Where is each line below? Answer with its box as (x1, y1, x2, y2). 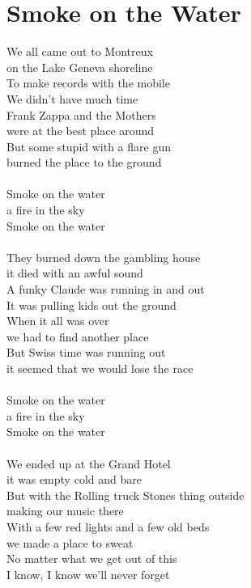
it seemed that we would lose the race (6, 360, 194, 376)
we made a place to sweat (6, 534, 134, 551)
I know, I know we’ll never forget (6, 565, 170, 582)
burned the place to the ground (6, 154, 162, 171)
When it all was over (6, 312, 109, 329)
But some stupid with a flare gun (6, 137, 171, 154)
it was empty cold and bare (6, 471, 142, 488)
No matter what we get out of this (6, 550, 177, 567)
